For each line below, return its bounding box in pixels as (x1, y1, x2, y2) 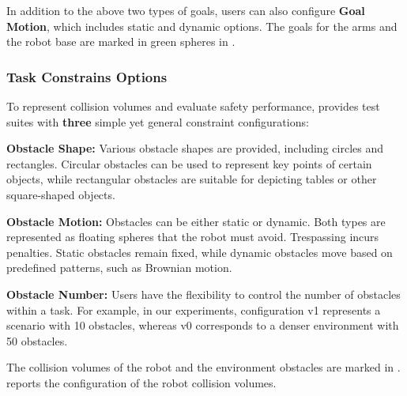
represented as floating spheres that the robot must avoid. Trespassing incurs (6, 228, 379, 245)
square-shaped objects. (6, 186, 115, 202)
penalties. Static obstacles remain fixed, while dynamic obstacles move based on (6, 243, 393, 260)
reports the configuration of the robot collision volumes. (6, 374, 277, 390)
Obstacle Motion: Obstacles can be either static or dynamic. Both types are (6, 213, 386, 229)
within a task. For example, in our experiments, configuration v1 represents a (6, 301, 381, 318)
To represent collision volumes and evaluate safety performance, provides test (6, 98, 380, 114)
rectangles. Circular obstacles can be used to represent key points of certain (6, 155, 372, 172)
